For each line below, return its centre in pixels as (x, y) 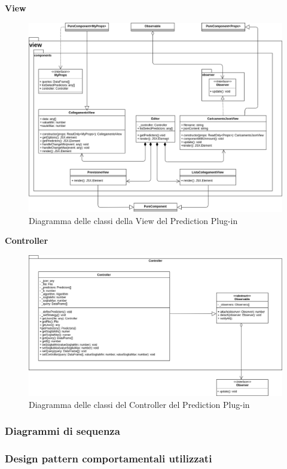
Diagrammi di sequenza (62, 431)
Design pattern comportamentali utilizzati (109, 459)
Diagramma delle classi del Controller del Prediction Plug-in (139, 404)
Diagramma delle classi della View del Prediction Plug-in (133, 220)
